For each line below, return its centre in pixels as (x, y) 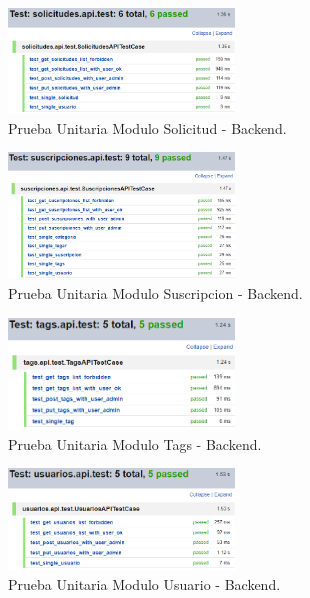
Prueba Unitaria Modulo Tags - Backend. (135, 443)
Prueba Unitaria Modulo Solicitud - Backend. (147, 127)
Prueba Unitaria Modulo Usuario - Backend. (144, 584)
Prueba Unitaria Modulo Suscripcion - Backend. (155, 293)
